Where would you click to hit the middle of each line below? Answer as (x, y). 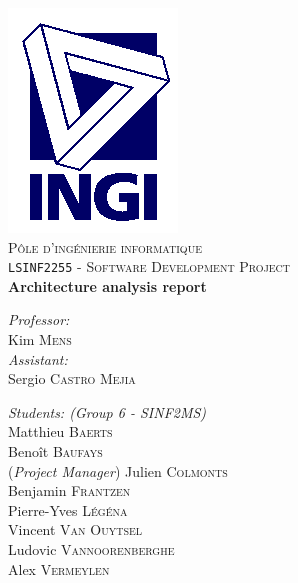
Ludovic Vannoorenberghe (91, 548)
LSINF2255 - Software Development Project (149, 266)
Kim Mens (40, 339)
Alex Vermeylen (59, 568)
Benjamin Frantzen (69, 490)
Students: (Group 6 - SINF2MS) (107, 411)
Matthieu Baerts (60, 431)
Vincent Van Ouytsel (75, 529)
